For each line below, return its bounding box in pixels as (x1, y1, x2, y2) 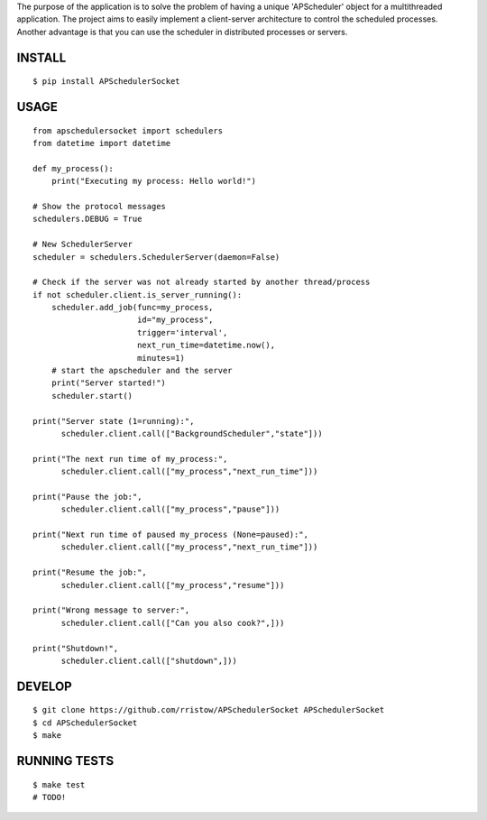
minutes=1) (136, 353, 185, 363)
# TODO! (32, 792, 67, 802)
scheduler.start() (51, 391, 133, 401)
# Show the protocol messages (32, 201, 167, 211)
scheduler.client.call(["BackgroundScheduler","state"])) (60, 428, 324, 438)
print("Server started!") (51, 378, 167, 388)
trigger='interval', (136, 327, 228, 337)
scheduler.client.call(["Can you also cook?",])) (60, 618, 285, 628)
